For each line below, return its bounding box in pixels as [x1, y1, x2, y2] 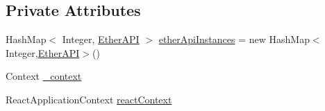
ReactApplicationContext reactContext [6, 92, 172, 106]
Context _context [6, 69, 82, 83]
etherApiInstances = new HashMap [158, 32, 310, 46]
